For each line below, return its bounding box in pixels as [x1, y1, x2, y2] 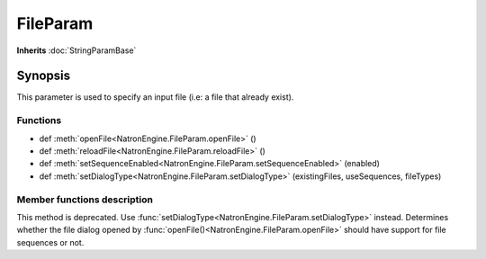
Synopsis [16, 68, 71, 84]
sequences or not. [16, 237, 85, 247]
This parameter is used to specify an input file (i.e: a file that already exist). [16, 92, 294, 103]
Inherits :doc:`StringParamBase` [16, 45, 137, 56]
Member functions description [16, 193, 153, 206]
